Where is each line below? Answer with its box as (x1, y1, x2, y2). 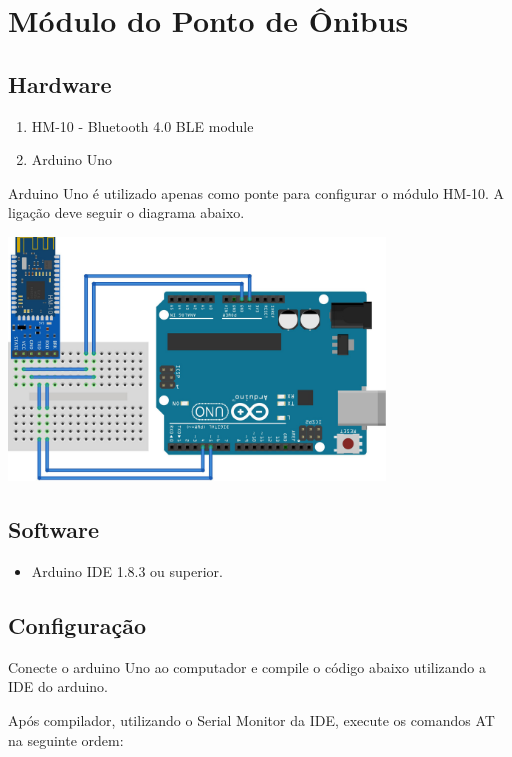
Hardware (8, 68, 112, 99)
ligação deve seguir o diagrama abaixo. (8, 202, 245, 223)
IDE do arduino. (8, 676, 109, 697)
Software (8, 514, 100, 545)
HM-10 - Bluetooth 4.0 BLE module (31, 115, 254, 136)
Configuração (8, 610, 147, 641)
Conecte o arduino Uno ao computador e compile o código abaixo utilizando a (8, 656, 487, 677)
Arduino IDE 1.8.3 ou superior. (31, 561, 223, 582)
